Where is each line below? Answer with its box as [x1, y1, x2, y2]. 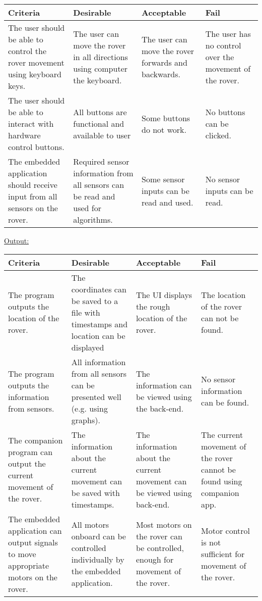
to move [8, 547, 36, 560]
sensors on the [8, 202, 58, 214]
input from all [8, 190, 57, 202]
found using [201, 475, 242, 487]
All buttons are [73, 106, 127, 118]
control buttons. [8, 141, 64, 153]
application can [8, 524, 62, 536]
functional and [73, 118, 124, 129]
